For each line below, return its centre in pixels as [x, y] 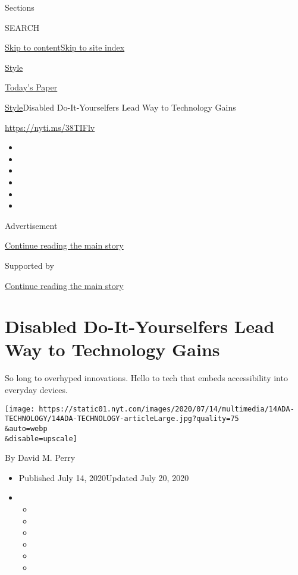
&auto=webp [26, 428]
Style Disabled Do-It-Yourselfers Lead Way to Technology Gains [120, 107]
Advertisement [31, 225]
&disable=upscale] [41, 439]
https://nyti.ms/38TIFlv [50, 127]
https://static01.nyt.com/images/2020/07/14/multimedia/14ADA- [167, 409]
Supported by [29, 265]
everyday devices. [36, 389]
